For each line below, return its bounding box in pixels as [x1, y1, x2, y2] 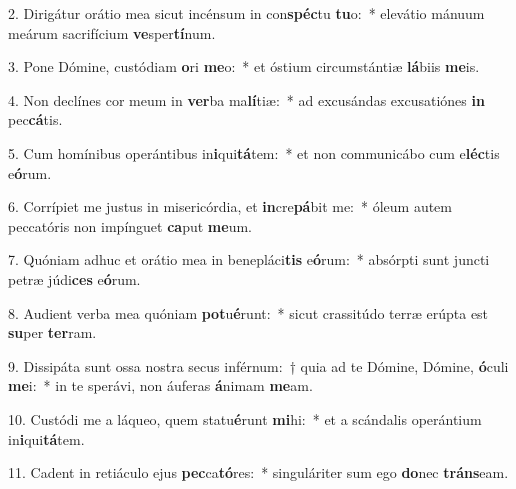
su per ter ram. [8, 322, 97, 343]
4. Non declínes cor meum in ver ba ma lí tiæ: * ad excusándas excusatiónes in [8, 89, 485, 110]
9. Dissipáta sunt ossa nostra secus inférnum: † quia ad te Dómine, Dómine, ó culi [8, 355, 509, 376]
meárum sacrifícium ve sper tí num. [8, 22, 216, 43]
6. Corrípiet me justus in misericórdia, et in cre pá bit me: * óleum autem [8, 196, 452, 217]
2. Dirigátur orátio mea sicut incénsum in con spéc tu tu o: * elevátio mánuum [8, 3, 485, 23]
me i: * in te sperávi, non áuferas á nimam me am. [8, 375, 313, 396]
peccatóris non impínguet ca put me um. [8, 215, 252, 236]
